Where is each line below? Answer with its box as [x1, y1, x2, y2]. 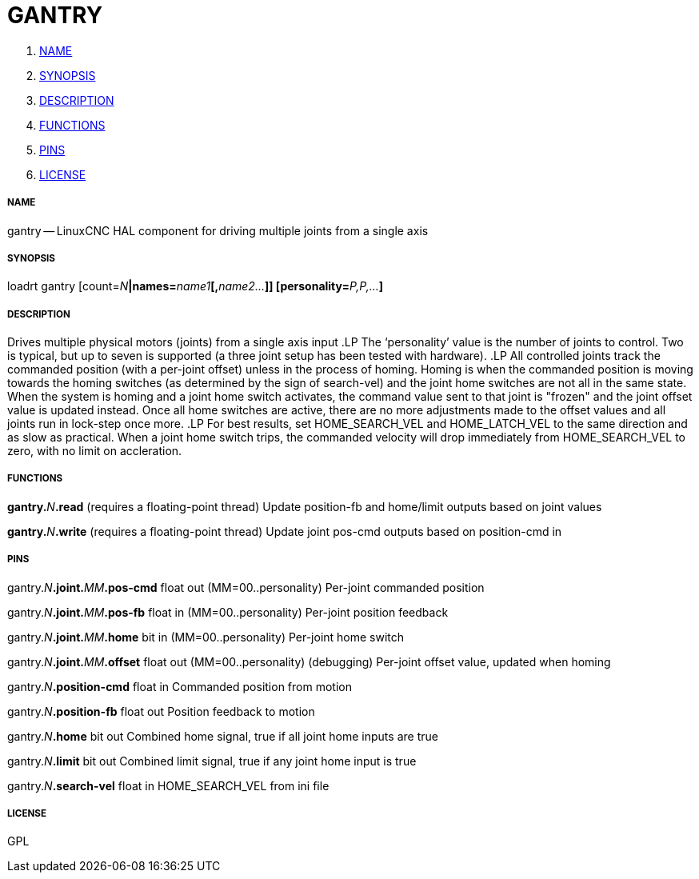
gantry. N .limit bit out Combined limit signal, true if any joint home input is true [7, 753, 417, 768]
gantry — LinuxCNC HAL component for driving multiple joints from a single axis [7, 223, 429, 238]
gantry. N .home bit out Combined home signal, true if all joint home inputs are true [7, 729, 438, 743]
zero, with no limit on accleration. [7, 444, 182, 458]
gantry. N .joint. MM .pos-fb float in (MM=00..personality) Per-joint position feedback [7, 605, 449, 619]
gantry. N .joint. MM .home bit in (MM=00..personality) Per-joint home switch [7, 629, 405, 644]
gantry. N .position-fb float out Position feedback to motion [7, 704, 315, 718]
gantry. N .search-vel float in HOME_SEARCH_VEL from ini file [7, 778, 330, 793]
